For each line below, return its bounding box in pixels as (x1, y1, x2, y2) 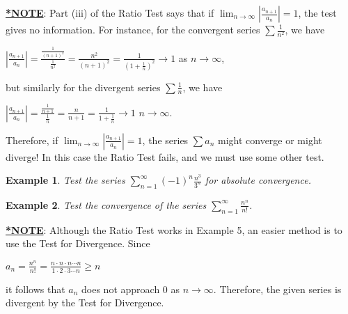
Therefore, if (6, 132, 58, 147)
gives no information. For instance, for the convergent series (6, 22, 260, 36)
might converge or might (217, 132, 322, 147)
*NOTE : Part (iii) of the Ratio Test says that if (6, 6, 214, 19)
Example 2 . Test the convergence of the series (6, 197, 207, 212)
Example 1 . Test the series (6, 173, 125, 187)
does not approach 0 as (81, 281, 180, 296)
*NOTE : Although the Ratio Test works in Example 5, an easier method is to (6, 222, 342, 237)
